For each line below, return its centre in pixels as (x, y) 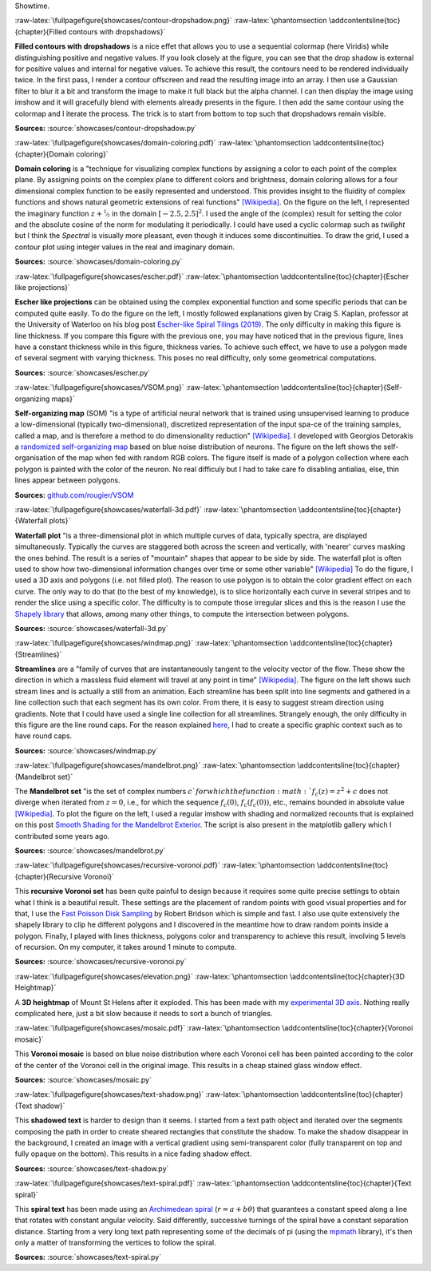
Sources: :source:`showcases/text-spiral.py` (88, 1257)
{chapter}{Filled (41, 31)
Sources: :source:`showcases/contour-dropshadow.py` (106, 128)
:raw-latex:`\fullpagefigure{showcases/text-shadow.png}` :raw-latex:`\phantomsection (157, 1094)
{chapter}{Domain (45, 154)
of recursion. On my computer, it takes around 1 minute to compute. (126, 947)
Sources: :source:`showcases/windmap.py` (87, 750)
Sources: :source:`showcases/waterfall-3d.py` (91, 628)
